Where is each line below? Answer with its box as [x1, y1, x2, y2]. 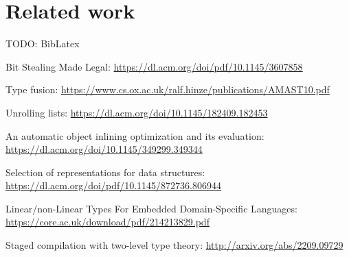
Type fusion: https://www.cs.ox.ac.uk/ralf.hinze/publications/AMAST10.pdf [5, 82, 330, 97]
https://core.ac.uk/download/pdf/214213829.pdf [5, 215, 210, 229]
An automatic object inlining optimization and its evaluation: [5, 128, 264, 143]
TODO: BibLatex [5, 36, 80, 51]
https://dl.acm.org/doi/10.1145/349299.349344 [5, 142, 203, 156]
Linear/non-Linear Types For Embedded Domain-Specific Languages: [5, 201, 297, 215]
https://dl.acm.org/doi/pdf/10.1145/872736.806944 [5, 178, 222, 193]
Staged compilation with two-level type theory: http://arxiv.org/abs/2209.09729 [5, 238, 344, 252]
